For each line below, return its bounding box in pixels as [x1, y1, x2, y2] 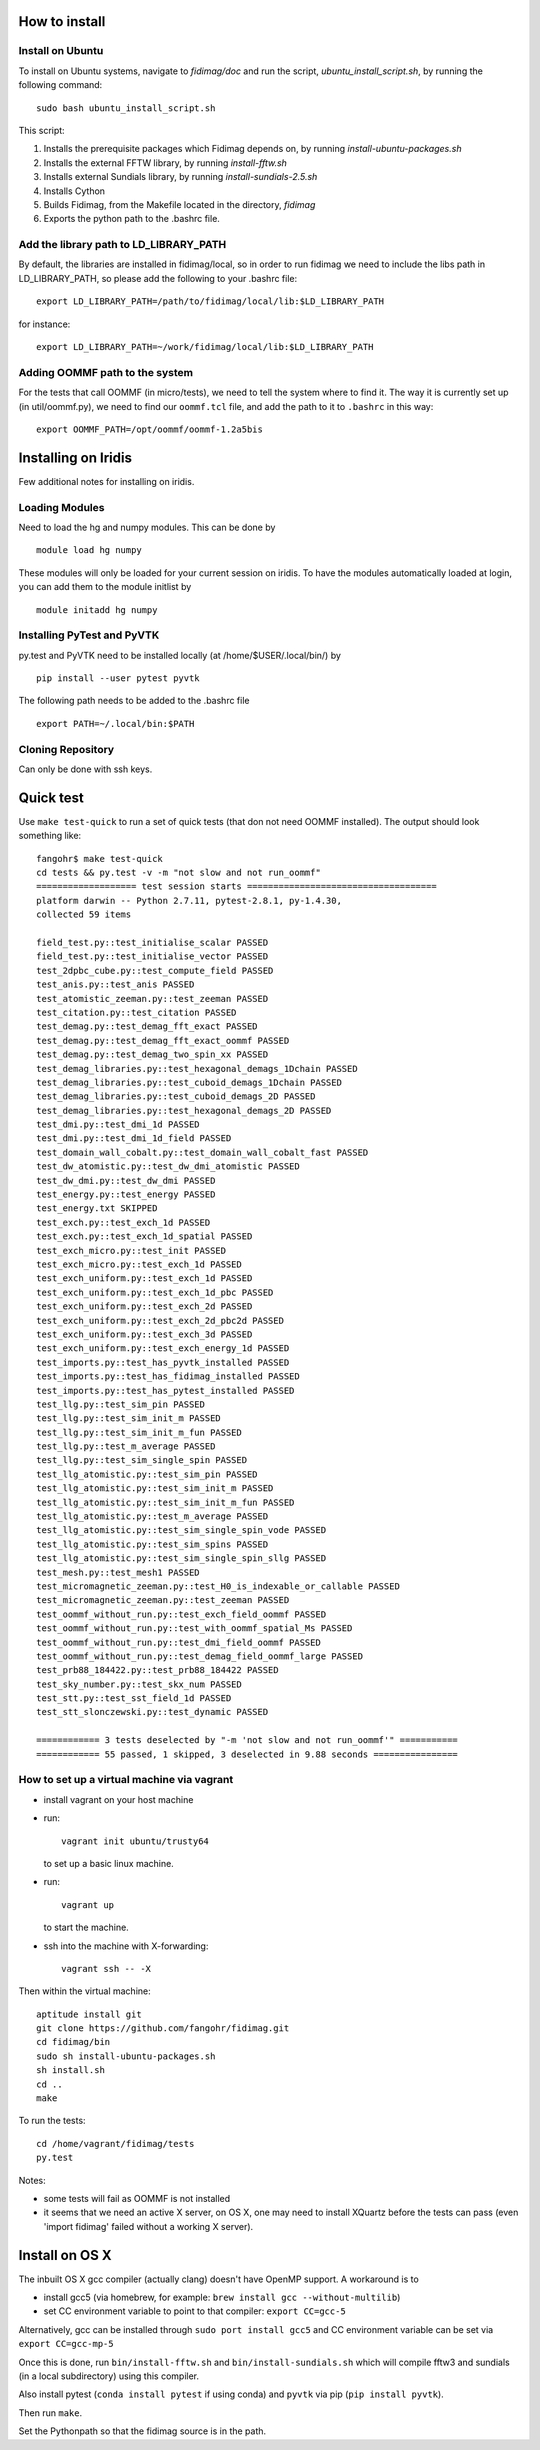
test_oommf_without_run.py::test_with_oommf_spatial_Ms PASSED [36, 1623, 353, 1634]
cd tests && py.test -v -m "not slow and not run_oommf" [36, 867, 322, 879]
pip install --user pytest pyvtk [36, 673, 200, 684]
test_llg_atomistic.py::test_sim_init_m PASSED [36, 1483, 274, 1494]
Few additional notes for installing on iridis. [18, 475, 195, 487]
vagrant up [61, 1899, 115, 1910]
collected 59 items [36, 909, 132, 920]
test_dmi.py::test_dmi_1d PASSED [36, 1119, 200, 1130]
